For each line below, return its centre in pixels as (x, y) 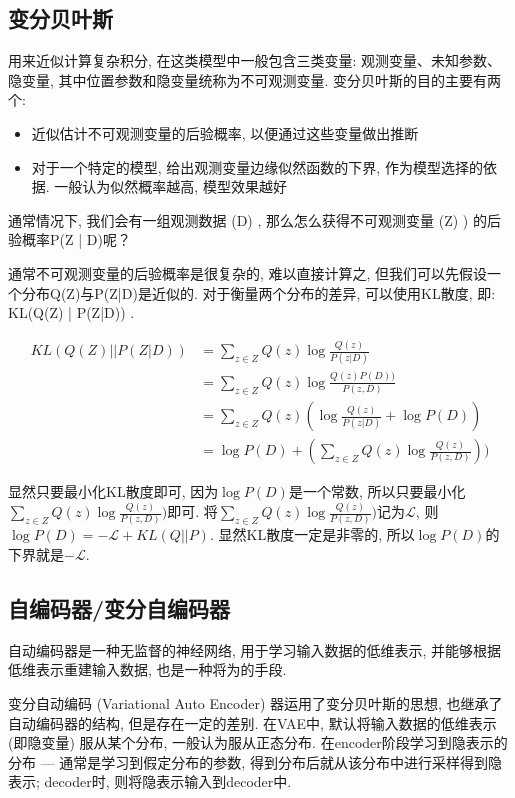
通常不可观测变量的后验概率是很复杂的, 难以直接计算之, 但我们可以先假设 (248, 272)
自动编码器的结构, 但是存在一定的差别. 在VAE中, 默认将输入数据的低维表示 (252, 722)
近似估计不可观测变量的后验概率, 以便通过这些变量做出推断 (225, 132)
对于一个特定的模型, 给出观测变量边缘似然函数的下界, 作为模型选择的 (257, 166)
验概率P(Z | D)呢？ (69, 239)
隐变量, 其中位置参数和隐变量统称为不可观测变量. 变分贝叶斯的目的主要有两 (255, 79)
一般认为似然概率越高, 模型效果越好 (170, 186)
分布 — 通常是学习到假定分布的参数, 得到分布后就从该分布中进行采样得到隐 (255, 761)
